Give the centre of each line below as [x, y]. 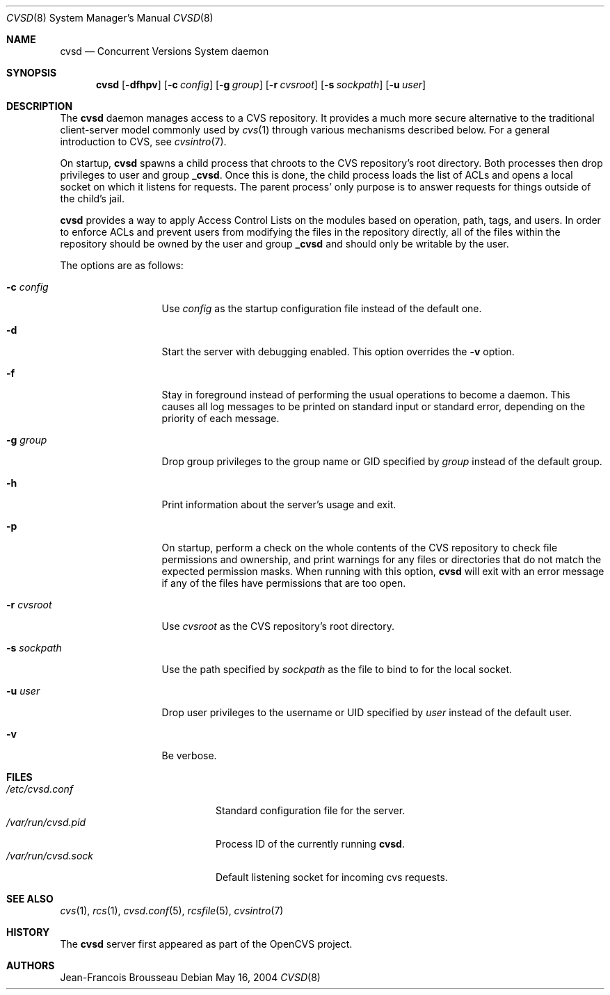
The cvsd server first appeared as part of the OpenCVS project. [206, 944]
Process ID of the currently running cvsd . [310, 844]
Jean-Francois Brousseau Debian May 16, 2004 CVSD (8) [190, 977]
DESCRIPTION [40, 106]
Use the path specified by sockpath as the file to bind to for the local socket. [337, 669]
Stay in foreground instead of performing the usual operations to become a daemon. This [366, 395]
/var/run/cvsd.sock [50, 856]
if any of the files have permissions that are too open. [284, 583]
